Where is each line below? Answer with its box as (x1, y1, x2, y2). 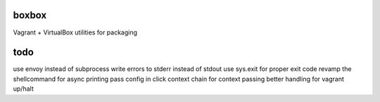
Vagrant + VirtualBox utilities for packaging (13, 28, 137, 37)
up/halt (13, 84, 34, 93)
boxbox (13, 9, 47, 21)
